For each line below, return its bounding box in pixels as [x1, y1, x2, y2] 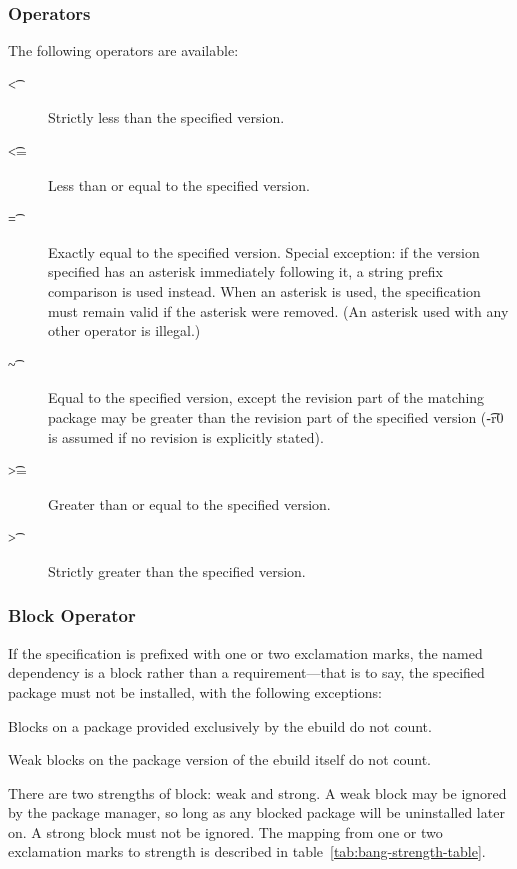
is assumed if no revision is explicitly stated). [48, 426, 324, 447]
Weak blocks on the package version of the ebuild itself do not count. [8, 749, 431, 770]
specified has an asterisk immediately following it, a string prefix [48, 261, 443, 282]
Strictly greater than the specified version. [48, 560, 306, 581]
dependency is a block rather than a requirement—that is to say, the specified [8, 662, 485, 683]
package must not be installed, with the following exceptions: [8, 681, 382, 702]
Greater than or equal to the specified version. [48, 493, 331, 514]
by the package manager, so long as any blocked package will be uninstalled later [8, 802, 505, 823]
